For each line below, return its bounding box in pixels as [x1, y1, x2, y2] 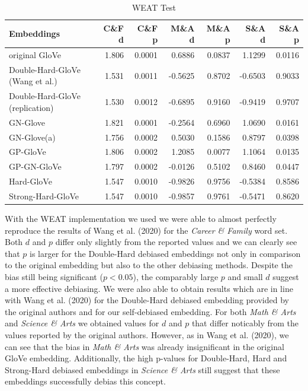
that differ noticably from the [191, 317, 299, 329]
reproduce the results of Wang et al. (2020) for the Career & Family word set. [5, 224, 288, 236]
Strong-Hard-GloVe [9, 189, 79, 202]
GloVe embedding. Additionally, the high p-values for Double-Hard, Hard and [5, 352, 287, 364]
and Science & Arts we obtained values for [5, 317, 159, 329]
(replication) [9, 101, 54, 113]
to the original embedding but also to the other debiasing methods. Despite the [5, 259, 293, 271]
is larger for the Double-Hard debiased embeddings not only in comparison [30, 247, 301, 259]
